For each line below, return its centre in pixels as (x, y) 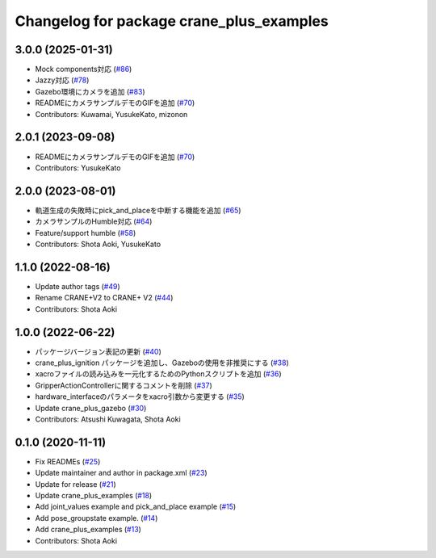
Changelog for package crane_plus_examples (172, 21)
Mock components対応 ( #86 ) (84, 69)
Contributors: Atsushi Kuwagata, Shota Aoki (108, 419)
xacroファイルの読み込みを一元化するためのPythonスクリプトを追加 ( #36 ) (158, 374)
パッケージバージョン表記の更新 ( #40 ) (98, 351)
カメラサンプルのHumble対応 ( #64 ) (94, 221)
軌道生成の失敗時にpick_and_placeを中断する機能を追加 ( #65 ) (138, 210)
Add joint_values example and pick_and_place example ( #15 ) (136, 507)
